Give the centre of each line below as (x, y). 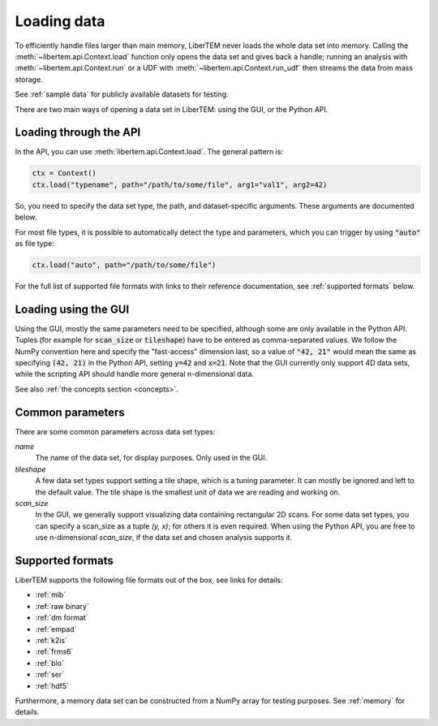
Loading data (60, 21)
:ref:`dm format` (62, 618)
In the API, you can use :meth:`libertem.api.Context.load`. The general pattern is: (149, 152)
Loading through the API (78, 133)
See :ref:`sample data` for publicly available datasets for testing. (122, 94)
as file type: (34, 243)
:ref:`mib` (51, 595)
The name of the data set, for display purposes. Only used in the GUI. (151, 458)
